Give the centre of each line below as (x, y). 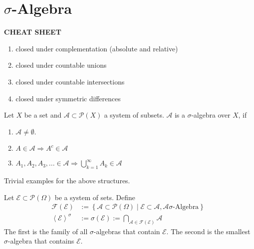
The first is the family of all (46, 231)
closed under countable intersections (70, 81)
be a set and (43, 115)
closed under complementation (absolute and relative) (97, 48)
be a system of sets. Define (95, 197)
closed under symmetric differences (68, 98)
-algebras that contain (127, 231)
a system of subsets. (134, 115)
